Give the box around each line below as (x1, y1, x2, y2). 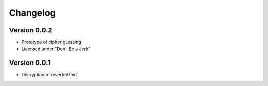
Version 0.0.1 (9, 59, 51, 67)
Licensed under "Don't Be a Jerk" (21, 46, 91, 52)
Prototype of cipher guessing (21, 39, 81, 45)
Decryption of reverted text (21, 72, 77, 78)
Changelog (9, 7, 56, 18)
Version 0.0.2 (9, 26, 52, 34)
